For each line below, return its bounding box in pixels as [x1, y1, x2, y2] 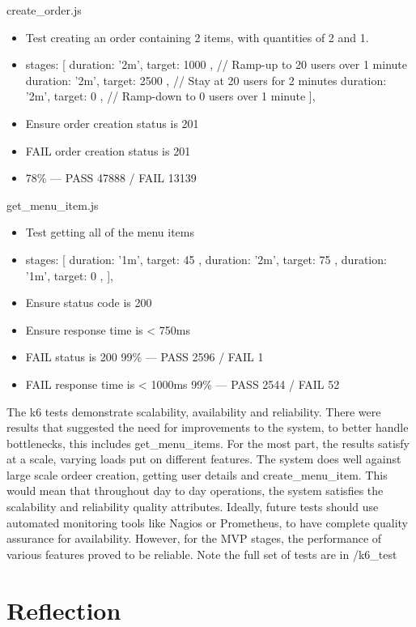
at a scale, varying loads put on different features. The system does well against [6, 450, 401, 467]
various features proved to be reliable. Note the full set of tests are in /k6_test [6, 545, 397, 562]
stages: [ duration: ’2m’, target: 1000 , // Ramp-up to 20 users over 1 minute [25, 56, 407, 73]
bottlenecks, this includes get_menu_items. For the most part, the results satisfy [6, 434, 410, 451]
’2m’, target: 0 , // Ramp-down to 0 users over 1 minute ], [25, 87, 316, 104]
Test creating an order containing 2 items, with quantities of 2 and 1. [25, 28, 369, 45]
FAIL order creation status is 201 [25, 142, 191, 159]
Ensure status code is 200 [25, 294, 152, 311]
